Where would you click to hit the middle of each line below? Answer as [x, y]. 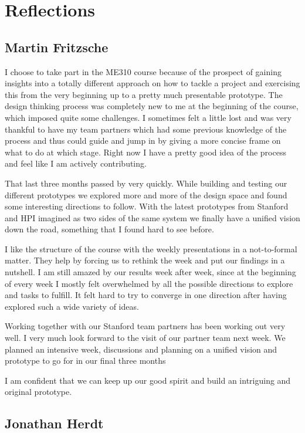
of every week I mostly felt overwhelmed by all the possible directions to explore [149, 283]
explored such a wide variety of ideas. [72, 306]
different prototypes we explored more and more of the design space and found [146, 194]
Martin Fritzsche [57, 47]
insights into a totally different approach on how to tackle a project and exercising [152, 83]
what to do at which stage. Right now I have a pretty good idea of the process [145, 152]
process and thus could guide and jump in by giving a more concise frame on [143, 141]
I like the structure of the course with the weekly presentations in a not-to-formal [151, 248]
